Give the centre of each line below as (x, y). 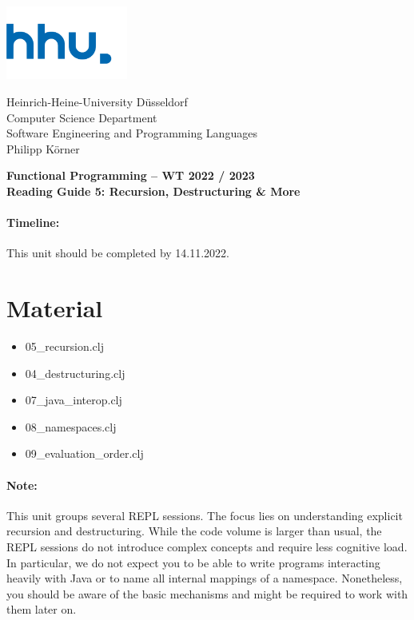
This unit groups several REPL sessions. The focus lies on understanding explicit (205, 515)
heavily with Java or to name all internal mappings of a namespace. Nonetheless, (205, 578)
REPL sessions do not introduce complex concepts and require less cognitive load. (207, 546)
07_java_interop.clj (74, 400)
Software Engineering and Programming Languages (132, 133)
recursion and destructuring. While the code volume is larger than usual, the (194, 531)
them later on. (42, 609)
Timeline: (33, 223)
